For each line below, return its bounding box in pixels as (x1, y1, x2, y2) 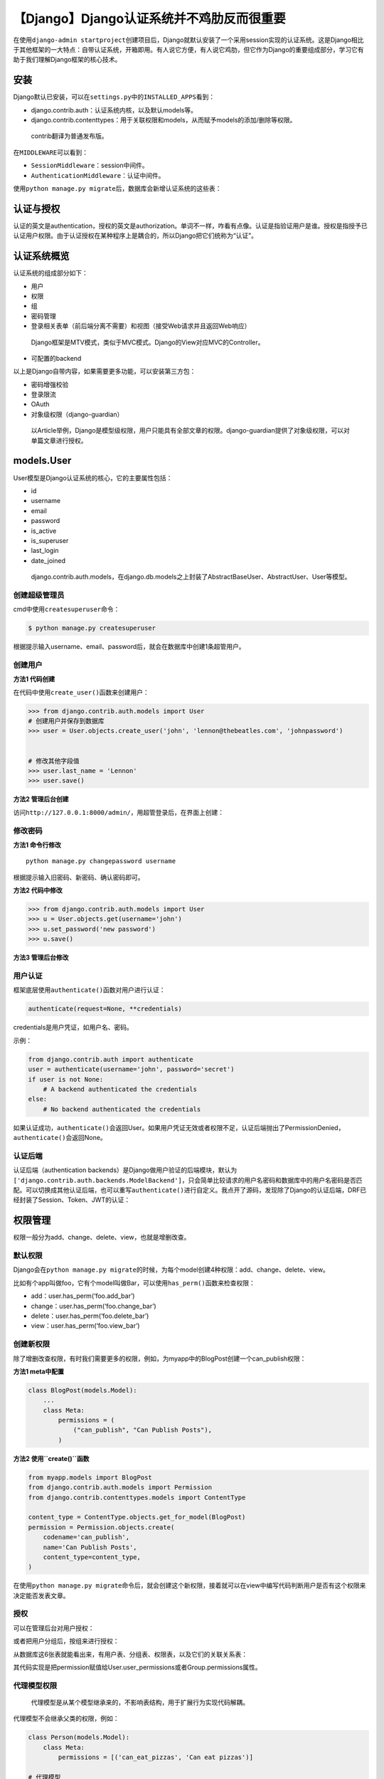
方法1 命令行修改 (13, 840, 62, 849)
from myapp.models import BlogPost (28, 1473, 152, 1482)
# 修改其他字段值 (28, 756, 80, 765)
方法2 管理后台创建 (13, 795, 69, 803)
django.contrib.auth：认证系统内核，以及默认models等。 (31, 105, 197, 114)
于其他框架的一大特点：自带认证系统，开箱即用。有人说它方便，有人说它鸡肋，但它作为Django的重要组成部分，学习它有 (13, 45, 364, 53)
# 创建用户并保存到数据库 (28, 717, 105, 725)
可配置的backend (31, 354, 82, 362)
